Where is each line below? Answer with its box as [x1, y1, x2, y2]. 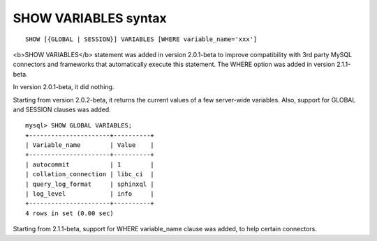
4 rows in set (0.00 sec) [25, 209, 114, 217]
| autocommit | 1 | [25, 160, 155, 169]
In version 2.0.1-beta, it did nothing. [13, 83, 114, 91]
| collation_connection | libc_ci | [25, 171, 155, 178]
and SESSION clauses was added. [13, 105, 111, 114]
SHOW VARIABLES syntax [13, 10, 167, 26]
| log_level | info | [25, 190, 155, 198]
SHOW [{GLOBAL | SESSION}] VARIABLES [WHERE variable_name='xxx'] [25, 35, 258, 43]
